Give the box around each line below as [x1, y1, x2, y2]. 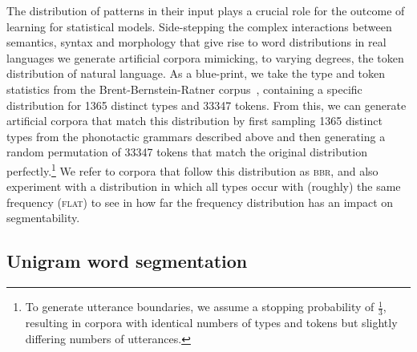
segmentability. [6, 209, 80, 226]
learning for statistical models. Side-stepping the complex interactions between [6, 18, 392, 34]
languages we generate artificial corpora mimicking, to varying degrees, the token [6, 49, 404, 66]
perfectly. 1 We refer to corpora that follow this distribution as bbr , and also [6, 160, 379, 179]
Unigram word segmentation [6, 249, 248, 273]
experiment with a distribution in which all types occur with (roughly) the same [6, 178, 401, 195]
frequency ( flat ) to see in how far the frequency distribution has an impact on [6, 193, 394, 210]
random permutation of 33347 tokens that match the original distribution [6, 144, 367, 160]
